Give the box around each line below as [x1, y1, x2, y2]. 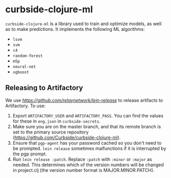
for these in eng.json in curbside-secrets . [12, 118, 101, 124]
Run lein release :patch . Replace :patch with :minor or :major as [12, 156, 152, 162]
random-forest [12, 53, 43, 58]
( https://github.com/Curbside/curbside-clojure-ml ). [12, 134, 121, 141]
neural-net [12, 64, 36, 69]
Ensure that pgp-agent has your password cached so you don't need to [12, 140, 162, 146]
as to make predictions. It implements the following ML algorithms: [5, 26, 145, 32]
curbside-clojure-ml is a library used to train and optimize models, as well [5, 21, 162, 27]
